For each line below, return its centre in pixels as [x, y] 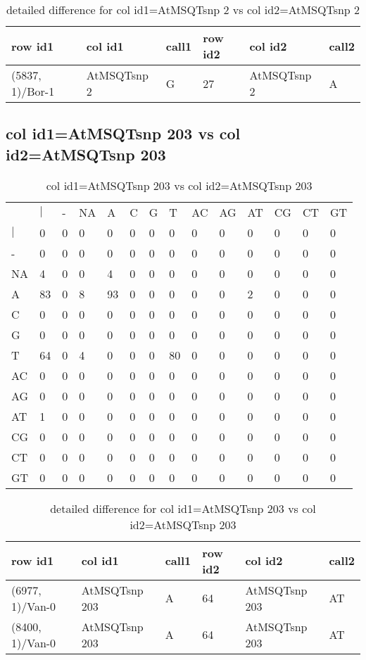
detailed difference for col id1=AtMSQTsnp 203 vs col [183, 508]
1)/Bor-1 [33, 91]
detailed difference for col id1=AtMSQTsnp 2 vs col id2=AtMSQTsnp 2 [183, 9]
